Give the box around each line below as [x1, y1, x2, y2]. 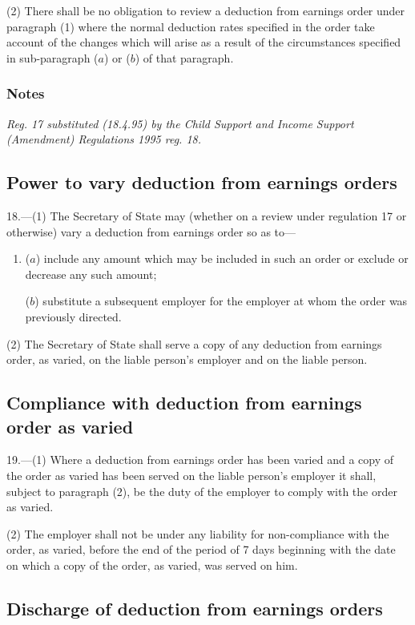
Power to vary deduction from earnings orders [6, 170, 397, 195]
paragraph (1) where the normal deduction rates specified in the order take [6, 18, 375, 34]
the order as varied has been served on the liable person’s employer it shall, [6, 466, 377, 483]
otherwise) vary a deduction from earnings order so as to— [6, 223, 296, 240]
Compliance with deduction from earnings [6, 390, 362, 415]
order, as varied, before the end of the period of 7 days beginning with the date [6, 541, 396, 558]
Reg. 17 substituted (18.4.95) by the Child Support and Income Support [6, 115, 354, 131]
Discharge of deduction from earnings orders [6, 595, 383, 620]
